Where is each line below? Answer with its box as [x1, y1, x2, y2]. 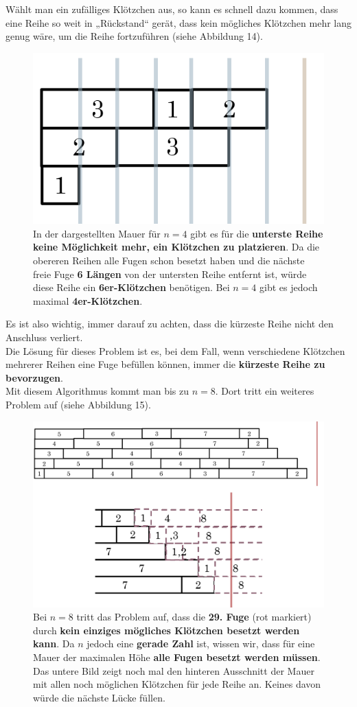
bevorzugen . [5, 370, 63, 384]
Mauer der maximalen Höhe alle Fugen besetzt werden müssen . [33, 650, 321, 664]
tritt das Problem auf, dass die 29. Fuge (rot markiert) [76, 610, 312, 624]
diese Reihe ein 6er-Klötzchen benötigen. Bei [33, 280, 230, 294]
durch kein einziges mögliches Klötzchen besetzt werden [33, 623, 300, 637]
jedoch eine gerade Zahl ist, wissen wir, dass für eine [87, 636, 315, 651]
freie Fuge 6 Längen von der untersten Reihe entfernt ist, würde [33, 266, 307, 281]
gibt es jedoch [260, 280, 318, 294]
